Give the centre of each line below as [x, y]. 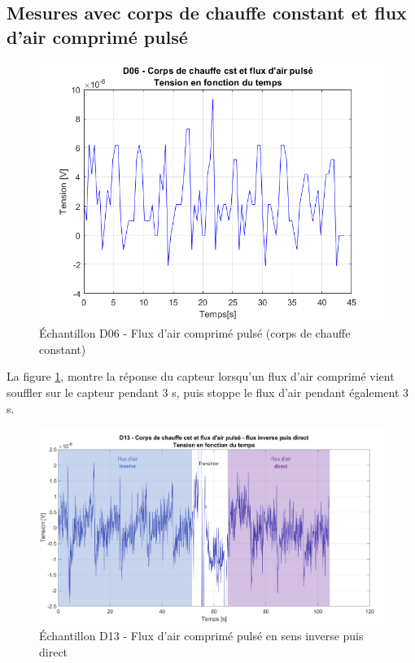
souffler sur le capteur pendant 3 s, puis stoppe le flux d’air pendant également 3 [208, 392]
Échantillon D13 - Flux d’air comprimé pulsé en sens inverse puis [201, 636]
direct [54, 651]
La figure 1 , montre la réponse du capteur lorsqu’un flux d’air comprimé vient [201, 376]
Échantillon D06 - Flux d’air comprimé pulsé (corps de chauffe [195, 333]
